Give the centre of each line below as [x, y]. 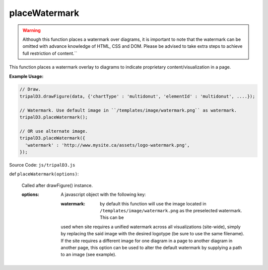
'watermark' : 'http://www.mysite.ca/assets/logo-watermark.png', [107, 145]
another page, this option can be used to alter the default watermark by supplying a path [151, 247]
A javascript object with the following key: [103, 194]
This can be [112, 218]
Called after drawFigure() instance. [57, 185]
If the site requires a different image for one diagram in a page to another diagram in [147, 241]
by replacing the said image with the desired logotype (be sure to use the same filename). [152, 234]
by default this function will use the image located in [153, 203]
